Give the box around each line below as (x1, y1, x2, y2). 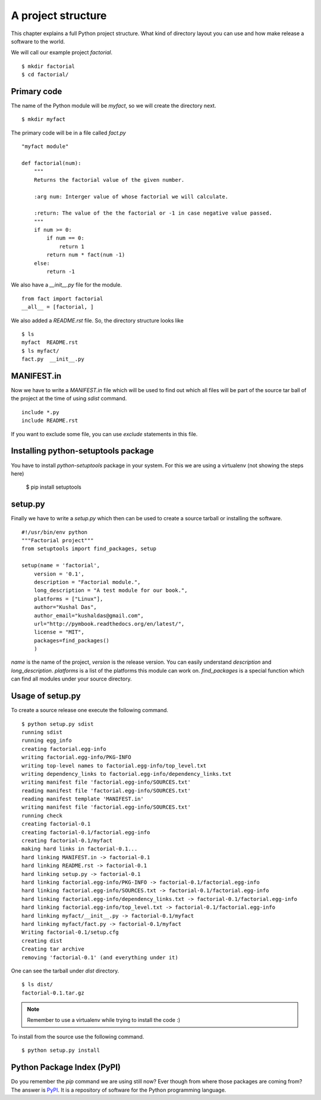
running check (21, 812, 62, 819)
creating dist (21, 937, 62, 944)
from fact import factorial (21, 295, 103, 302)
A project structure (11, 9, 107, 22)
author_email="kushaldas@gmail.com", (33, 612, 144, 619)
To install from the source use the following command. (11, 1033, 144, 1040)
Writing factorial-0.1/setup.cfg (21, 929, 119, 936)
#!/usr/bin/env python (21, 529, 88, 536)
